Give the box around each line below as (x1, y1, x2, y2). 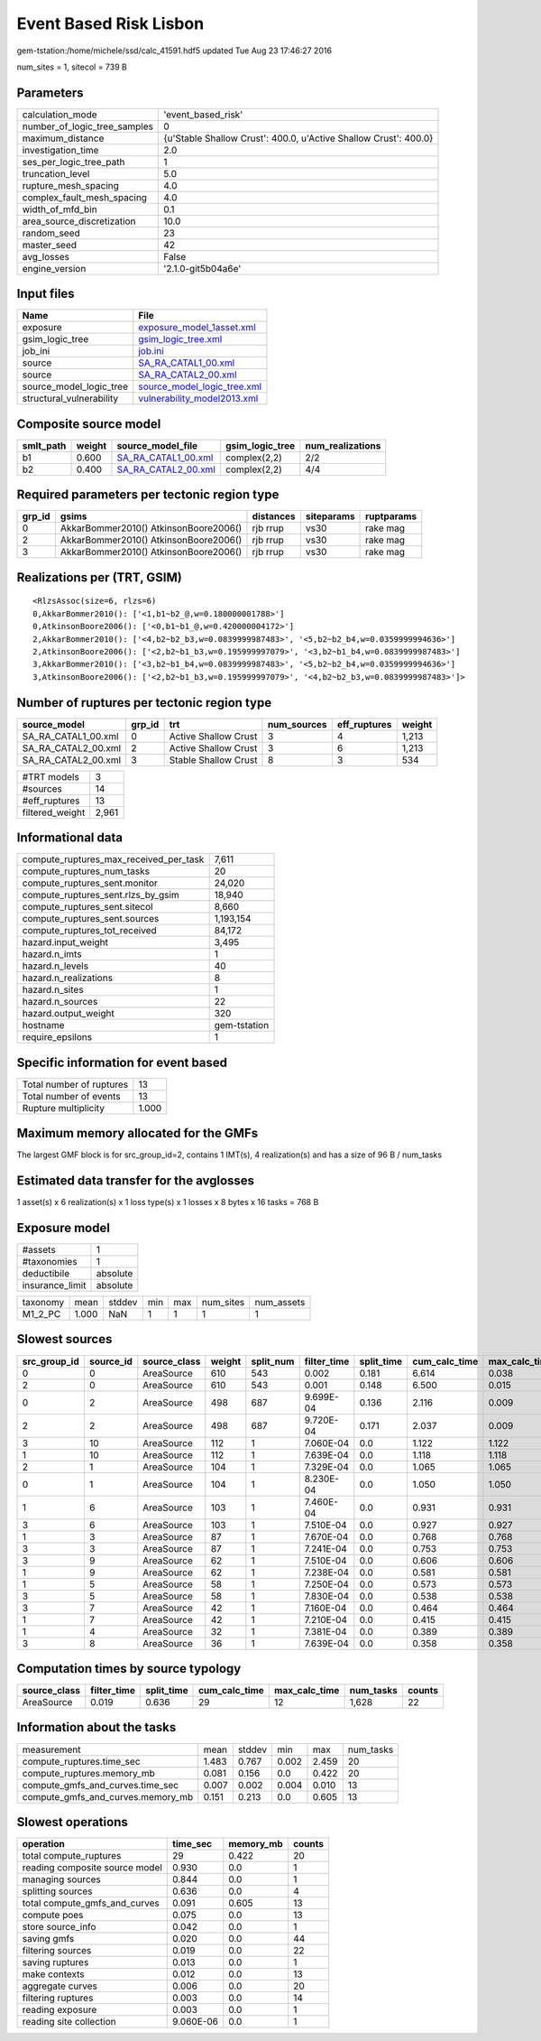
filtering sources (22, 1944, 92, 1957)
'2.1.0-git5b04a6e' (163, 262, 242, 274)
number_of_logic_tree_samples (22, 120, 153, 133)
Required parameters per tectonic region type (16, 487, 280, 503)
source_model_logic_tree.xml (138, 380, 261, 393)
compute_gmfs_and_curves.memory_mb (22, 1790, 194, 1803)
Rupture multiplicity (22, 1101, 105, 1114)
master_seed (22, 238, 77, 251)
